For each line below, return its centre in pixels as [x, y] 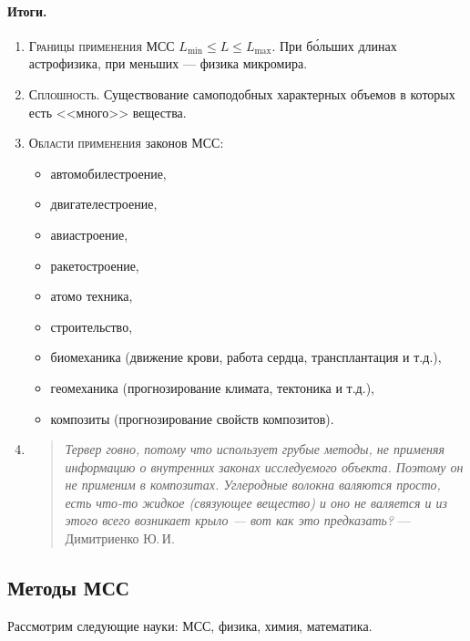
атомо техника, [92, 296]
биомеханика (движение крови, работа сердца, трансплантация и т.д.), [246, 357]
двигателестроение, [104, 204]
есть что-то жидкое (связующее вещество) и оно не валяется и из [256, 502]
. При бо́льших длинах [334, 45]
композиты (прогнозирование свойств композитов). [192, 418]
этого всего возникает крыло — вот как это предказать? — [238, 520]
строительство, [92, 326]
